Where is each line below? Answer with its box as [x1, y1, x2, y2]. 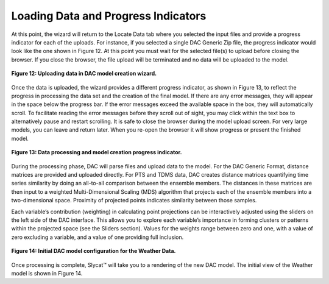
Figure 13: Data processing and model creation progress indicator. [11, 149, 182, 156]
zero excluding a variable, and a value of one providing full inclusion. [11, 233, 184, 241]
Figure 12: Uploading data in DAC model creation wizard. [11, 70, 157, 77]
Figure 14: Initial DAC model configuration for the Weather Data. [11, 247, 176, 255]
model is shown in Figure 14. [11, 269, 83, 277]
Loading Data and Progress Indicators [11, 9, 207, 23]
